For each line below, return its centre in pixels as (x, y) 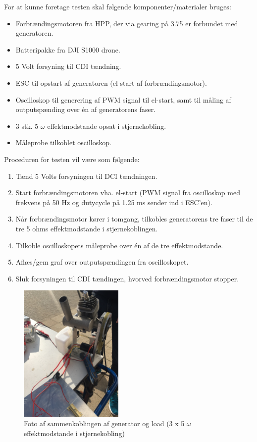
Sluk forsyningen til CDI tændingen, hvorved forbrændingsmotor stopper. (127, 278)
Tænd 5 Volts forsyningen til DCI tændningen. (86, 176)
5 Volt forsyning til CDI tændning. (68, 66)
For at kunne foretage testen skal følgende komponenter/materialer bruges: (118, 6)
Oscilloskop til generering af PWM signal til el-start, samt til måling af (123, 99)
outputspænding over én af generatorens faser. (86, 109)
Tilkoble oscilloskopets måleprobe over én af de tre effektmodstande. (119, 245)
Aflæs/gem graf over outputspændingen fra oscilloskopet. (102, 262)
